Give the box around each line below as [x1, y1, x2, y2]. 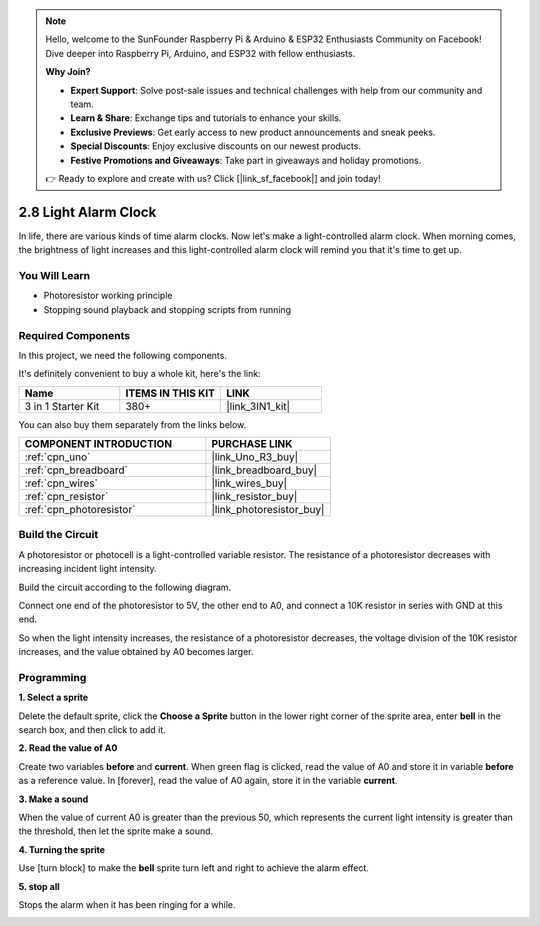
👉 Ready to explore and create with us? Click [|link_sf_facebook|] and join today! [45, 172, 381, 184]
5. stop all [18, 880, 60, 892]
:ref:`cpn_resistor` [24, 490, 109, 504]
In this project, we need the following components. [18, 349, 227, 361]
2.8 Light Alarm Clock [18, 203, 157, 220]
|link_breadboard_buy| [211, 463, 318, 477]
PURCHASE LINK [211, 437, 293, 451]
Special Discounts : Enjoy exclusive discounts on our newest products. [70, 140, 362, 152]
